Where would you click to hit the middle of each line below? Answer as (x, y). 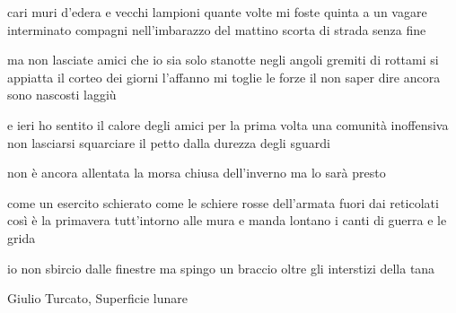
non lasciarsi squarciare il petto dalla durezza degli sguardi (169, 142)
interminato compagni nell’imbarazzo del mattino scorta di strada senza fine (217, 29)
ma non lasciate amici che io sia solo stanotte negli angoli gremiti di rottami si (223, 60)
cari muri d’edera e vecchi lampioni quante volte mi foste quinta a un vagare (217, 12)
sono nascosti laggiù (62, 95)
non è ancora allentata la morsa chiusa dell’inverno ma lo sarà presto (197, 173)
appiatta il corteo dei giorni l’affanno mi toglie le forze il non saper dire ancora (224, 77)
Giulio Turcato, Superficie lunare (97, 298)
